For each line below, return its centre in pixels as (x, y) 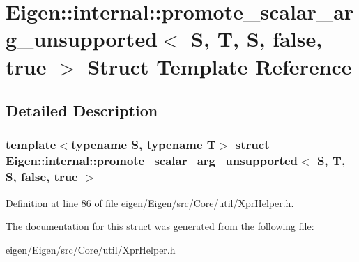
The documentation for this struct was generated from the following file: (160, 226)
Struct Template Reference (220, 66)
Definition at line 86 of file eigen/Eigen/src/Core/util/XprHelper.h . (150, 202)
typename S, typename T (143, 145)
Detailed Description (82, 110)
